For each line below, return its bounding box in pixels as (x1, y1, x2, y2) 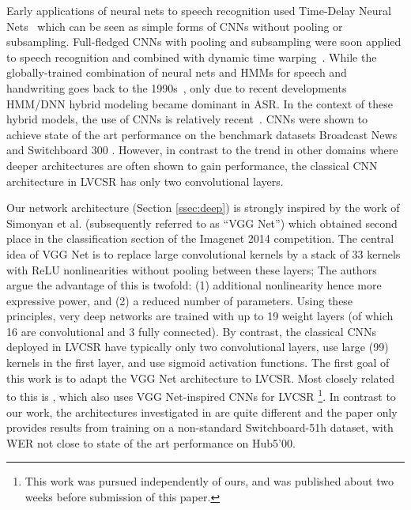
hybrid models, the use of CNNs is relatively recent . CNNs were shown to (6, 111, 368, 127)
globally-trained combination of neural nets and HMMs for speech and (6, 64, 347, 81)
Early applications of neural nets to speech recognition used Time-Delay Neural (6, 2, 391, 18)
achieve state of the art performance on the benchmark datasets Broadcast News (6, 126, 398, 142)
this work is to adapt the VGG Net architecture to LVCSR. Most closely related (6, 369, 395, 386)
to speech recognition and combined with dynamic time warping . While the (6, 48, 377, 65)
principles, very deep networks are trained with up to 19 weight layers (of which (6, 308, 394, 324)
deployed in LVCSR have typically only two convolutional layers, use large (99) (6, 338, 389, 355)
